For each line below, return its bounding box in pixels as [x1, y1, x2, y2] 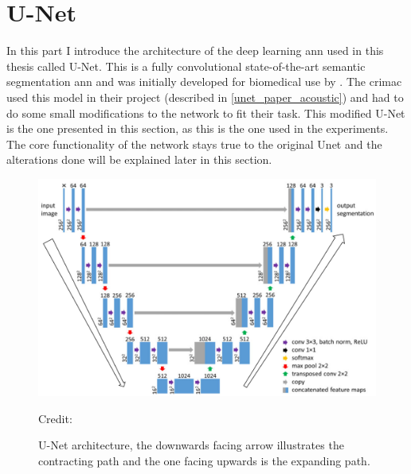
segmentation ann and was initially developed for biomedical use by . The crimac [6, 73, 402, 90]
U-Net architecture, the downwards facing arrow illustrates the [38, 437, 344, 453]
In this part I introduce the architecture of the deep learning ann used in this [6, 42, 384, 59]
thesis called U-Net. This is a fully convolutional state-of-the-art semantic [6, 57, 366, 74]
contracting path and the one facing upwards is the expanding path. [38, 452, 370, 468]
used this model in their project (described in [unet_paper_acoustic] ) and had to [6, 88, 404, 105]
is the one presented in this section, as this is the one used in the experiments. [6, 120, 389, 137]
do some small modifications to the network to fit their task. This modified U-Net [6, 104, 405, 121]
